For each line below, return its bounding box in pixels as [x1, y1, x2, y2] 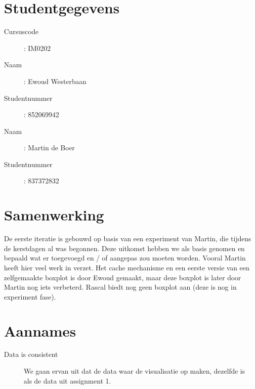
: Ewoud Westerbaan [24, 76, 86, 86]
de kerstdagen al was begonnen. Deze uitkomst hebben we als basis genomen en [4, 243, 245, 253]
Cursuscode [4, 26, 39, 37]
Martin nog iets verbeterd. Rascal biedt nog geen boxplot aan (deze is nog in [4, 282, 237, 292]
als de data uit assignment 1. [24, 375, 111, 386]
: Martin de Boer [24, 142, 75, 153]
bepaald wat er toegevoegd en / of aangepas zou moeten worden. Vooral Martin [4, 253, 246, 263]
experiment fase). [4, 291, 56, 302]
